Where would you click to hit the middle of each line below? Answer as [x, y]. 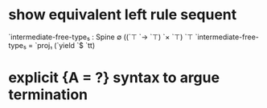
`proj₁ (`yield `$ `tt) [65, 45]
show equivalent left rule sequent [123, 15]
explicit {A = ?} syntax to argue [114, 78]
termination [48, 95]
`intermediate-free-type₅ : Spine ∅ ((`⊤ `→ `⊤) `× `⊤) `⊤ [101, 37]
